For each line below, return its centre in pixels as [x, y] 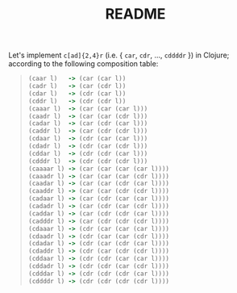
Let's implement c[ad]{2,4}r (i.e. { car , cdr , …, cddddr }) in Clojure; [119, 55]
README [135, 14]
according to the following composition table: [83, 64]
